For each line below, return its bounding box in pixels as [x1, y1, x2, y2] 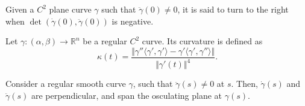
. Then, [231, 77, 258, 90]
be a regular [83, 35, 127, 47]
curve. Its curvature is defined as [142, 35, 263, 47]
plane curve [49, 3, 92, 15]
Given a [5, 3, 34, 15]
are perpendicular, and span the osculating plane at [31, 89, 222, 101]
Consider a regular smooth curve [5, 77, 126, 90]
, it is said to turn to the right [177, 3, 289, 15]
